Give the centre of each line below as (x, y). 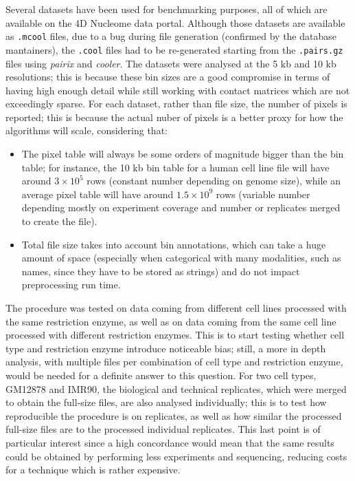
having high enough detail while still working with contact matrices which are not (178, 90)
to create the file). (59, 221)
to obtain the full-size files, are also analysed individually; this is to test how (166, 402)
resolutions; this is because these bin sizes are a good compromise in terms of (168, 77)
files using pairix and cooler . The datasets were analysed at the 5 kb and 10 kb (171, 63)
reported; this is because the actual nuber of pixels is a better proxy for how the (174, 117)
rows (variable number (263, 194)
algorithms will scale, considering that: (87, 130)
